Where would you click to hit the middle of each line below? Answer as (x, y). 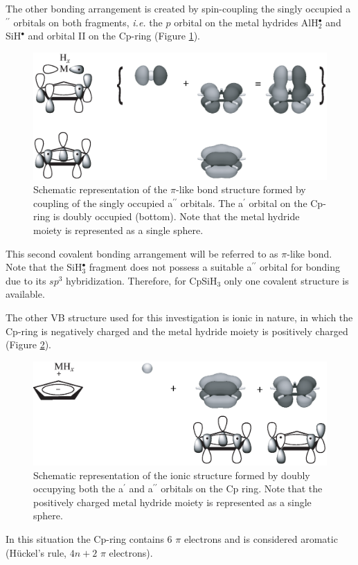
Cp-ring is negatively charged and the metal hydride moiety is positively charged (177, 331)
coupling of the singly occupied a (103, 203)
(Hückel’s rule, (36, 552)
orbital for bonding (299, 267)
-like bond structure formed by (241, 189)
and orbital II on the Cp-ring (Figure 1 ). (114, 36)
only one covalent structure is (286, 280)
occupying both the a (78, 488)
